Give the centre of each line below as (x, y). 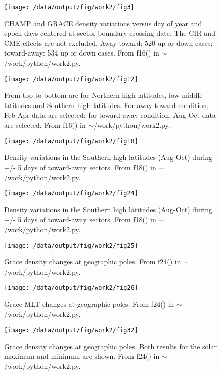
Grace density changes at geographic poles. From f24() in (93, 262)
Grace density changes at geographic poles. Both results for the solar (111, 346)
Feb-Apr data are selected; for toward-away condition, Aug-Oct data (110, 115)
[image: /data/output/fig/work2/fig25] (71, 246)
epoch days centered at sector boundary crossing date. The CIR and (110, 33)
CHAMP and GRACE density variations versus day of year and (103, 23)
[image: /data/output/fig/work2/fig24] (71, 194)
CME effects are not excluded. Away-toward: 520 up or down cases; (108, 43)
